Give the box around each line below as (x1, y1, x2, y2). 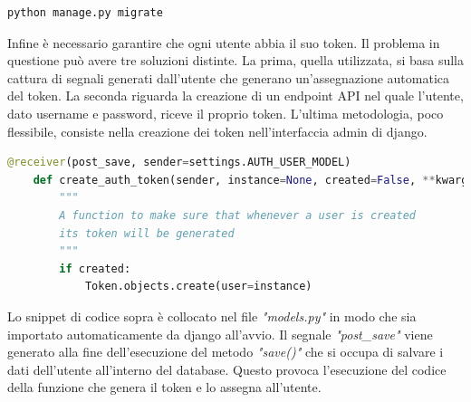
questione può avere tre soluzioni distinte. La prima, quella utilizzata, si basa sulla (7, 51, 464, 70)
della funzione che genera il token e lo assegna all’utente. (7, 378, 322, 397)
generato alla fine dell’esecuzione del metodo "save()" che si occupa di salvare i (7, 342, 444, 361)
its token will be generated (59, 226, 235, 240)
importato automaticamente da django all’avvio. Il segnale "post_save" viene (7, 324, 433, 343)
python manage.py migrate (7, 6, 163, 19)
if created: (59, 262, 131, 275)
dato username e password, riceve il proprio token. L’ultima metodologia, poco (7, 103, 444, 122)
